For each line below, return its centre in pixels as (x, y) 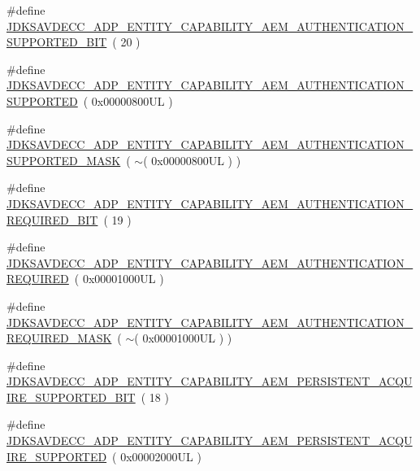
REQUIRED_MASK (59, 338)
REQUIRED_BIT (52, 219)
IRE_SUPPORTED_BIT (71, 397)
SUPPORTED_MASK (64, 160)
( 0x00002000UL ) (157, 456)
